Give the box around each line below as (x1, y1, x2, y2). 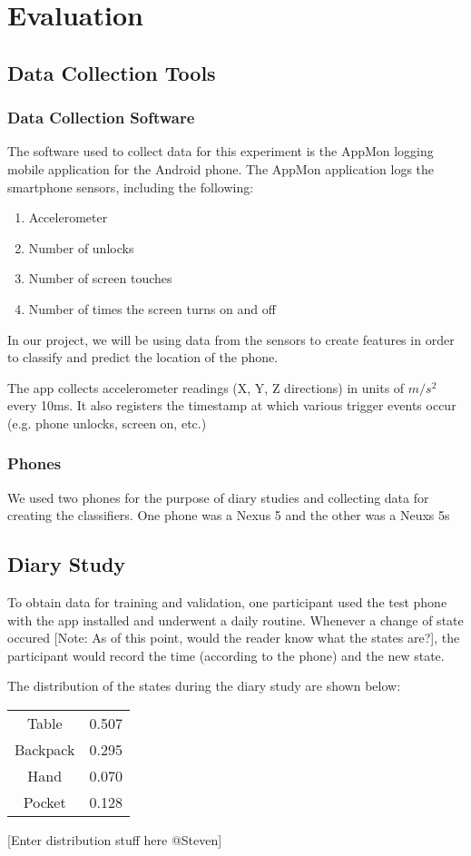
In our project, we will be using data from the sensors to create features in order (7, 330, 455, 349)
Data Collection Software (7, 106, 195, 129)
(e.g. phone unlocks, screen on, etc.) (7, 413, 207, 432)
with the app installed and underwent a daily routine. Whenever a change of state (7, 610, 464, 629)
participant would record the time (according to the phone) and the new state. (7, 645, 445, 664)
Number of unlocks (28, 238, 134, 257)
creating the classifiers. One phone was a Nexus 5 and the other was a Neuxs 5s (7, 506, 450, 525)
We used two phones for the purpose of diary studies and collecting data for (7, 487, 429, 507)
